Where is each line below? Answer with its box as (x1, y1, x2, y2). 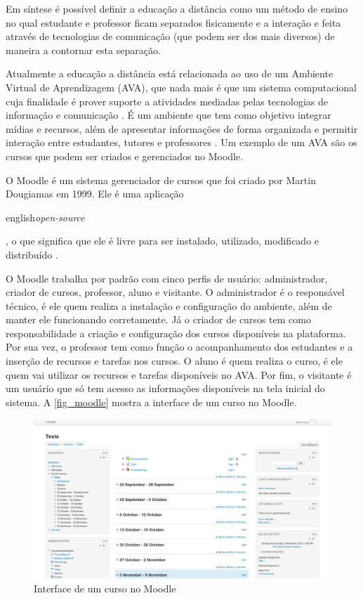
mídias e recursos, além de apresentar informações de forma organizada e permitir (6, 121, 358, 136)
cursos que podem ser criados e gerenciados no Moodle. (6, 148, 244, 163)
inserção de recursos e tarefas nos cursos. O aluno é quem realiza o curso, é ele (6, 353, 343, 368)
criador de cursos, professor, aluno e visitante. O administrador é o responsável (6, 285, 345, 299)
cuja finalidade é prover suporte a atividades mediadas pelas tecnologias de (6, 93, 329, 108)
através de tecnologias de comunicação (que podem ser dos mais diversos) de (6, 29, 335, 44)
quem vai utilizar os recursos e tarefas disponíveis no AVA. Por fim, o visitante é (6, 367, 352, 382)
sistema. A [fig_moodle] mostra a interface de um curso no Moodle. (6, 394, 297, 409)
